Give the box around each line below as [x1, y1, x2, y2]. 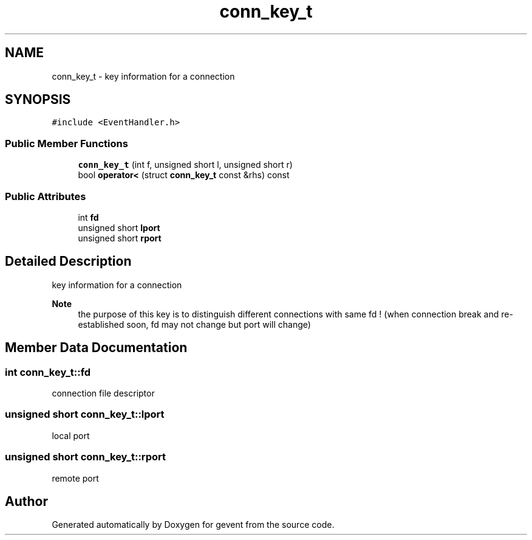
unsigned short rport [78, 232, 162, 243]
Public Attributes [5, 190, 86, 202]
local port [52, 430, 90, 441]
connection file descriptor [52, 388, 155, 398]
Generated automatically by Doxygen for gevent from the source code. [52, 519, 335, 530]
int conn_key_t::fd [5, 365, 91, 378]
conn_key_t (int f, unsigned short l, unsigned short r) [78, 159, 293, 170]
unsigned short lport [78, 222, 160, 233]
